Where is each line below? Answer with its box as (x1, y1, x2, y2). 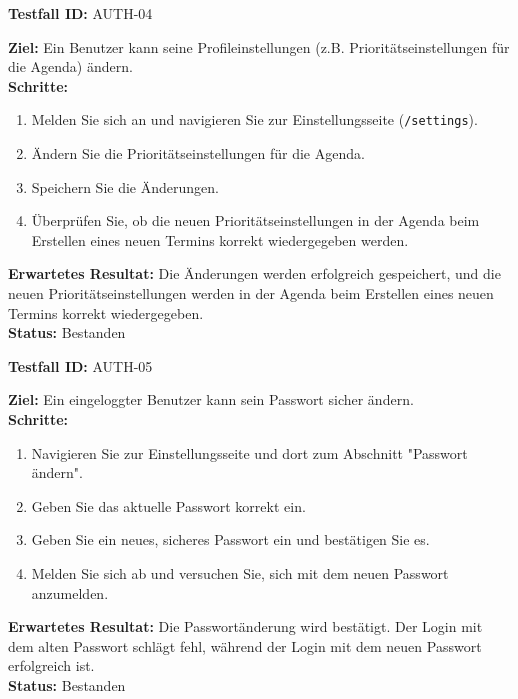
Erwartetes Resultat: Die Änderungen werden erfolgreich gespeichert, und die (8, 263, 501, 284)
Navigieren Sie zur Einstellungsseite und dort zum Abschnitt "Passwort (31, 442, 468, 463)
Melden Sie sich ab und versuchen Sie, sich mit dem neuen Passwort (31, 562, 449, 583)
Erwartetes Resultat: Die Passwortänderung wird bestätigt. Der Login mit (8, 616, 483, 637)
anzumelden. (31, 582, 109, 603)
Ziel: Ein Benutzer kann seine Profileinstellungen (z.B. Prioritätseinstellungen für (8, 36, 510, 57)
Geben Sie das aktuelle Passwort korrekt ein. (31, 495, 306, 516)
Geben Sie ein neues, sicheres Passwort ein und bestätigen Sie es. (31, 529, 430, 550)
